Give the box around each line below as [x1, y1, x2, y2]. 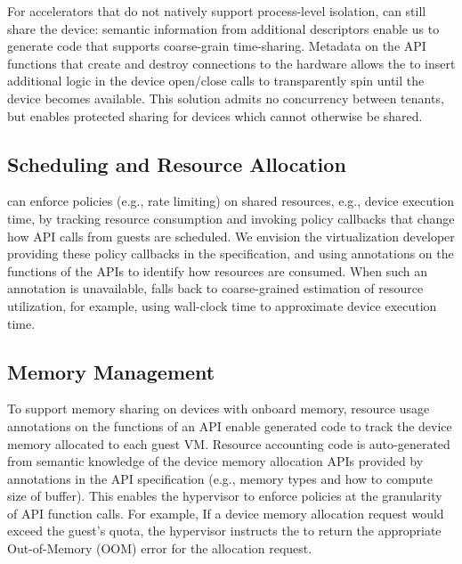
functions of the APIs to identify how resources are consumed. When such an [7, 261, 428, 280]
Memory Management [7, 357, 215, 385]
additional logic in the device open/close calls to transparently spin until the [7, 71, 425, 90]
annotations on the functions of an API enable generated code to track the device [7, 416, 452, 435]
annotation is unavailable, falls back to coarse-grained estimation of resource [7, 279, 424, 298]
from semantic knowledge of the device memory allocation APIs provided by [7, 452, 424, 470]
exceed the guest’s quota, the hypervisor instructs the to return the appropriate [7, 521, 442, 540]
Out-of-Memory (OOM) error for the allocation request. [7, 539, 312, 558]
